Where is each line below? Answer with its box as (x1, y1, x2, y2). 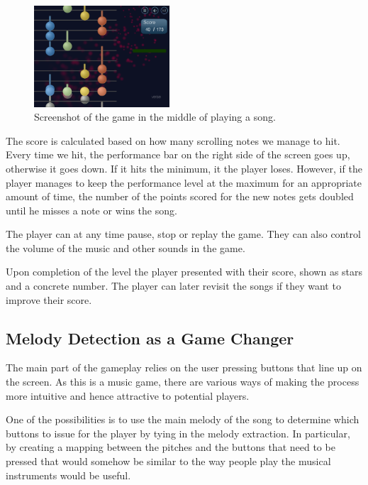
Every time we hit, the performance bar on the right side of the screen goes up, (6, 147, 350, 162)
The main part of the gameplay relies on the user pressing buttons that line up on (6, 360, 362, 375)
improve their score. (6, 292, 92, 307)
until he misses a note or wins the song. (6, 202, 177, 217)
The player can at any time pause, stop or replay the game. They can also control (6, 227, 361, 241)
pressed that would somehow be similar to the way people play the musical (6, 454, 331, 469)
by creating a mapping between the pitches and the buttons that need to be (6, 440, 335, 454)
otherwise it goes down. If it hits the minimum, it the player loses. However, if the (6, 160, 362, 175)
